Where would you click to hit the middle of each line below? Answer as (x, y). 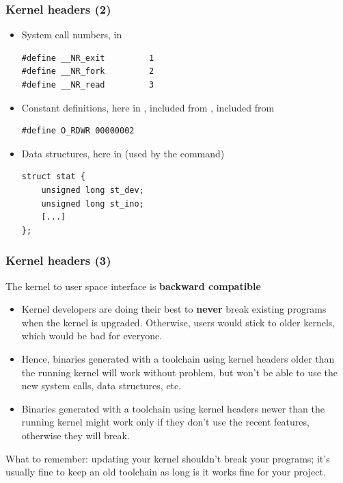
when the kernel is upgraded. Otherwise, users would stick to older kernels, (178, 322)
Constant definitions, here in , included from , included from (148, 107)
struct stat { (53, 177)
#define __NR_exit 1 (88, 58)
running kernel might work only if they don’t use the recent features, (165, 422)
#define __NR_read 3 (88, 85)
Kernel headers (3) (58, 260)
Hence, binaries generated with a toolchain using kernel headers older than (178, 358)
